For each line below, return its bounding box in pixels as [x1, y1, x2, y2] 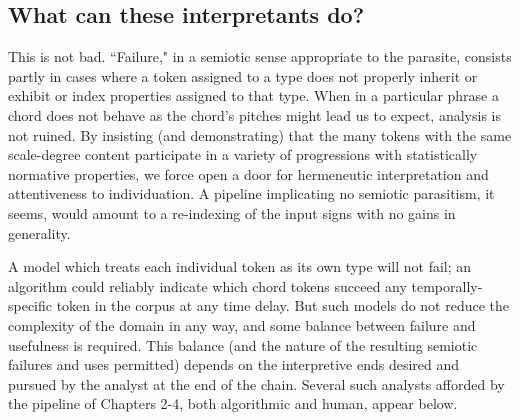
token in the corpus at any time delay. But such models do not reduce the [56, 295, 510, 316]
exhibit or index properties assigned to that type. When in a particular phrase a [8, 85, 499, 106]
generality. [8, 222, 71, 243]
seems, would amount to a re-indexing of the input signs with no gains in [8, 202, 456, 223]
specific [8, 295, 53, 316]
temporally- [411, 275, 483, 296]
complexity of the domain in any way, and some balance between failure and [8, 314, 476, 335]
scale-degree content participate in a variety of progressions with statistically [8, 144, 478, 165]
